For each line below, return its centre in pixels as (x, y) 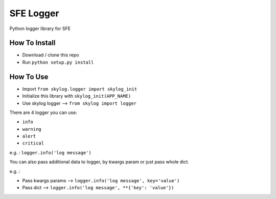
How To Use (29, 77)
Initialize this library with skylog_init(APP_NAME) (77, 96)
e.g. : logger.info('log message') (50, 152)
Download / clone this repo (51, 55)
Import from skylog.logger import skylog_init (80, 89)
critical (33, 143)
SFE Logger (34, 13)
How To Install (32, 43)
